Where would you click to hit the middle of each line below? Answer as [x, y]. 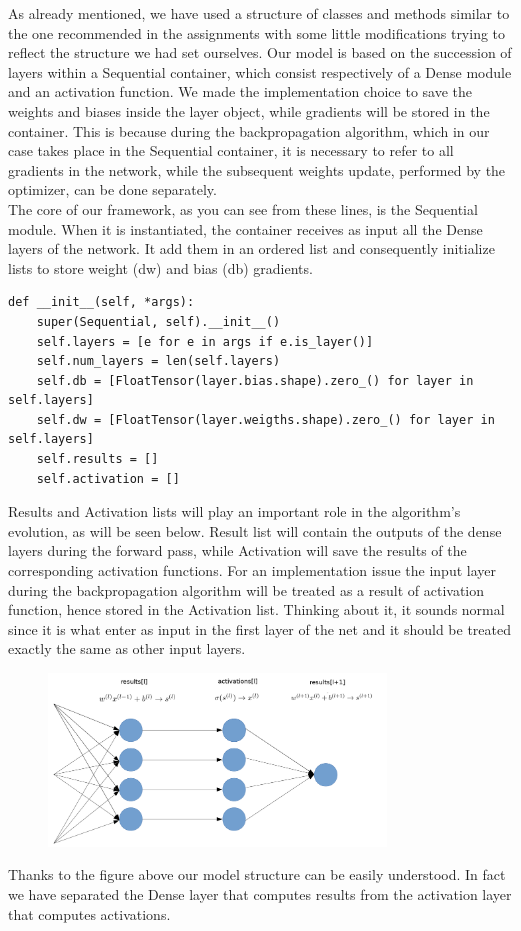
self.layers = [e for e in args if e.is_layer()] [205, 341]
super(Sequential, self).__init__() [158, 321]
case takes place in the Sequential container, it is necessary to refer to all [231, 150]
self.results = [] [97, 459]
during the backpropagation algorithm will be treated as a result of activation [246, 589]
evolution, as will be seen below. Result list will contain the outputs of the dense [255, 530]
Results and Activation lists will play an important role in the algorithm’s [234, 511]
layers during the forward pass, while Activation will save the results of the [237, 550]
